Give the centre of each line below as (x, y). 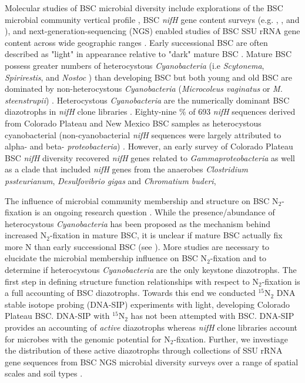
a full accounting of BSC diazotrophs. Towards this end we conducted (130, 293)
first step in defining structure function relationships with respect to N (132, 281)
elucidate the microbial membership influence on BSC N (106, 258)
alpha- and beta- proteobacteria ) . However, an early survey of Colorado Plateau (149, 146)
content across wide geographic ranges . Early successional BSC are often (136, 42)
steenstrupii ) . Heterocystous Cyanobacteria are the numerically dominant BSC (147, 100)
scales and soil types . (44, 373)
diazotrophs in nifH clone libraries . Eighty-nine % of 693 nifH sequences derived (150, 111)
